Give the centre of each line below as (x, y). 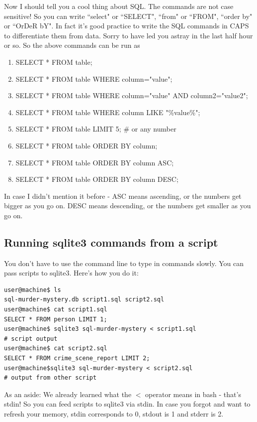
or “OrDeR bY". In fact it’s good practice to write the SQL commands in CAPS (127, 26)
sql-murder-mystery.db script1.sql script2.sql (84, 300)
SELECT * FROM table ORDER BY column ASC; (95, 162)
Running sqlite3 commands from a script (111, 242)
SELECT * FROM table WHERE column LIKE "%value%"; (108, 112)
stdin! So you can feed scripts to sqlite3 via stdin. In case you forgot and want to (127, 404)
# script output (31, 339)
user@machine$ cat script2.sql (56, 349)
